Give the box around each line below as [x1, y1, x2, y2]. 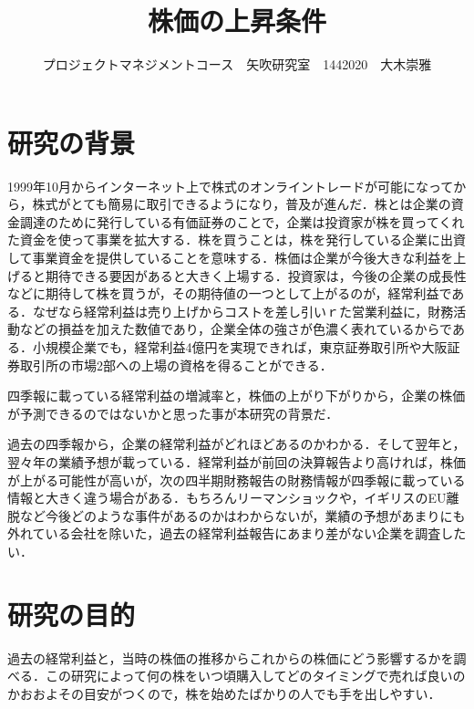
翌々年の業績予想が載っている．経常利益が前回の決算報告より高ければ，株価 [7, 452, 467, 471]
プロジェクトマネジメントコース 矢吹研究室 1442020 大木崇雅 [42, 55, 432, 74]
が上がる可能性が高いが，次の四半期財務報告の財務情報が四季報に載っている [7, 470, 466, 489]
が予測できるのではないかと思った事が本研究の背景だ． [7, 403, 339, 422]
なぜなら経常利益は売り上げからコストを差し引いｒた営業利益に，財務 [32, 301, 454, 320]
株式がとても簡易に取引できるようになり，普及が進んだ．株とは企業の [32, 194, 451, 214]
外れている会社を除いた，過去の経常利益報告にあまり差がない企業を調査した [7, 524, 467, 543]
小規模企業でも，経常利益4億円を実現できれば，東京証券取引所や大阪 [32, 338, 448, 356]
